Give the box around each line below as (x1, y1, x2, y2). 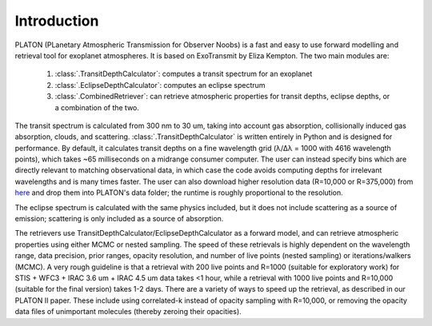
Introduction (14, 12, 99, 30)
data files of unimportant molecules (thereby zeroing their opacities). (14, 307, 242, 316)
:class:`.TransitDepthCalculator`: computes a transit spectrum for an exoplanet (54, 69, 313, 79)
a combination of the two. (54, 102, 140, 112)
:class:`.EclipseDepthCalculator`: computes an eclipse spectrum (54, 80, 266, 89)
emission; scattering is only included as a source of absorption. (14, 214, 224, 224)
